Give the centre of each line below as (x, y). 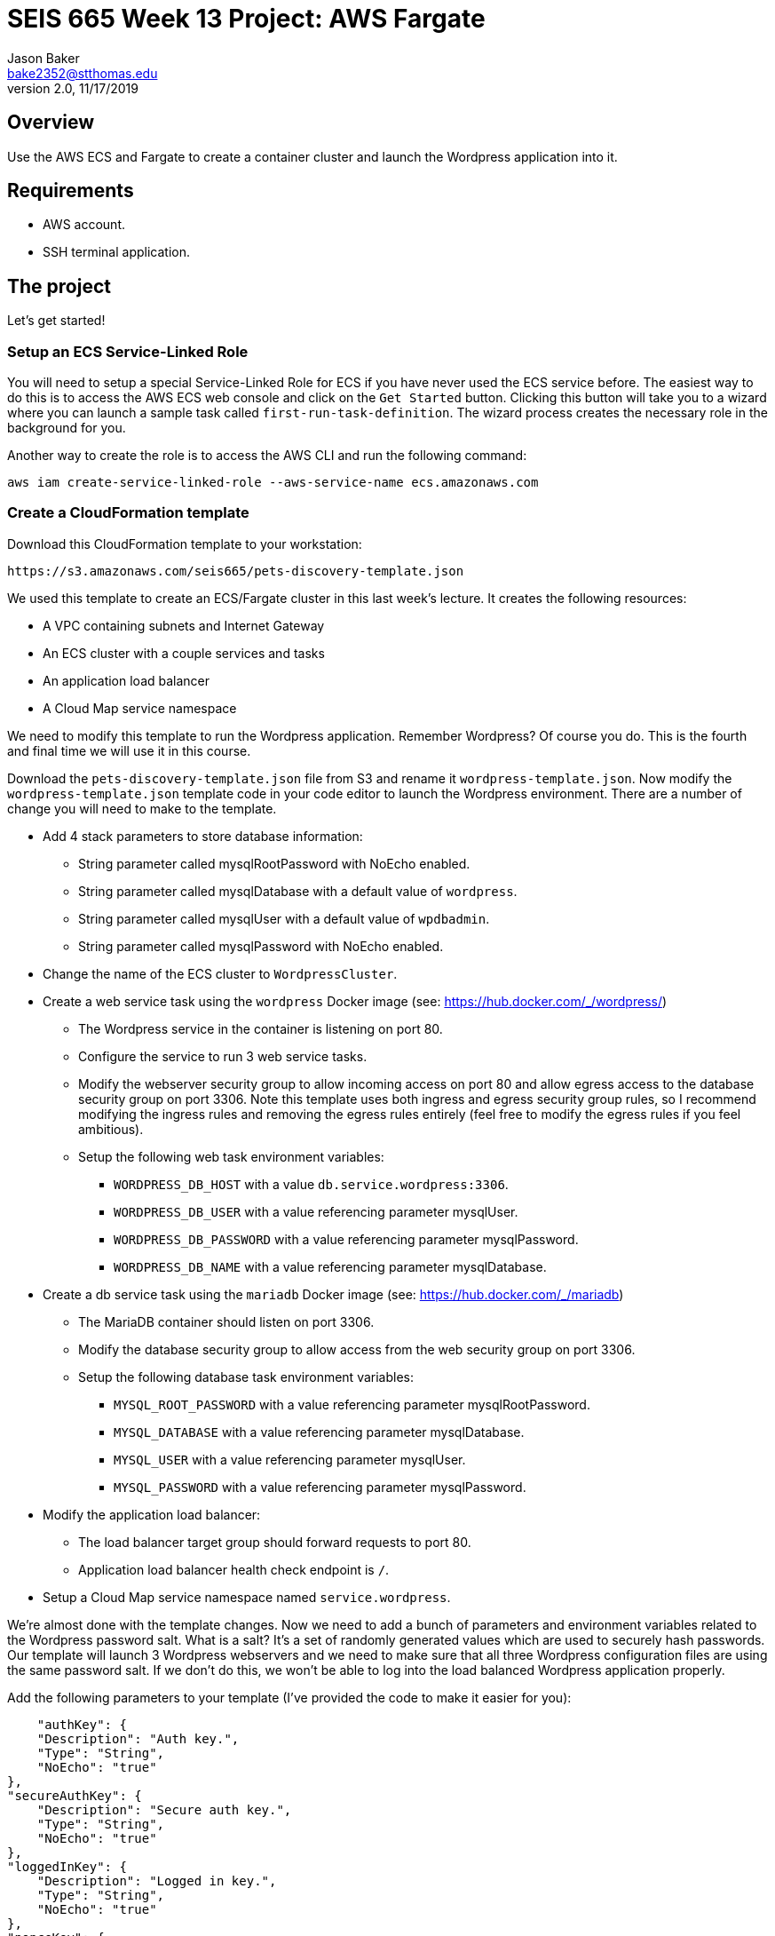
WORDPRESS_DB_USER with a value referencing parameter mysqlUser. (316, 1211)
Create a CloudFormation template (128, 513)
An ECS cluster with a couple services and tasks (184, 653)
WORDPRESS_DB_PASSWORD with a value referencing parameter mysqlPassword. (346, 1239)
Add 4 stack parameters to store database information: (203, 836)
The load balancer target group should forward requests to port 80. (275, 1542)
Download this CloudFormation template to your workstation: (185, 544)
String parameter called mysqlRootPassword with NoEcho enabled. (274, 863)
